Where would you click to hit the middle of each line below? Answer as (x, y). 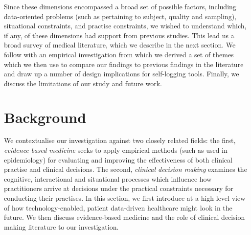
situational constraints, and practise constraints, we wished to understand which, (125, 26)
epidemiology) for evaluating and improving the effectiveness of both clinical (118, 159)
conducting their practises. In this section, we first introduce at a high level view (125, 198)
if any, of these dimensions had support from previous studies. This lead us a (119, 35)
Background (45, 117)
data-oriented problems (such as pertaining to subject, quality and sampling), (120, 16)
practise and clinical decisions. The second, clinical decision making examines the (125, 169)
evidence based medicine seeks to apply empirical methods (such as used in (116, 150)
